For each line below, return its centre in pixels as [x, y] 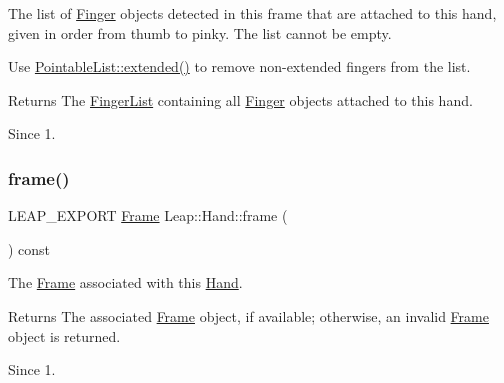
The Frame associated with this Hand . [125, 282]
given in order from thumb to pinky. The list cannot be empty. [200, 32]
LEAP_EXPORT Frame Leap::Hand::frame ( [148, 215]
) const [29, 248]
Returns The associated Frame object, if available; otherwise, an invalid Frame [248, 315]
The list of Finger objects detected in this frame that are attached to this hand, [252, 13]
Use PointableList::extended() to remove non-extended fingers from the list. [239, 66]
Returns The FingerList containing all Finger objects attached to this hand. [240, 99]
